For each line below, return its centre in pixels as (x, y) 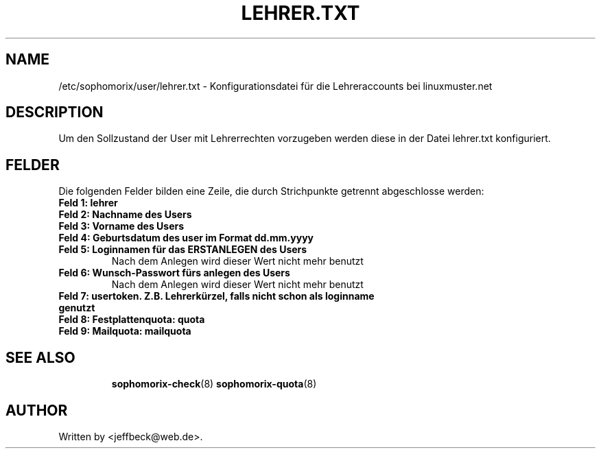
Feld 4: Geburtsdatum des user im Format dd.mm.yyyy (186, 238)
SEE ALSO (40, 357)
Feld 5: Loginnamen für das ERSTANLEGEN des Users (183, 250)
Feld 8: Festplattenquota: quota (132, 320)
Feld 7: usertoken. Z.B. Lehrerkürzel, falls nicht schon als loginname (216, 296)
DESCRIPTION (55, 112)
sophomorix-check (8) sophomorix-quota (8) (214, 384)
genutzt (77, 308)
